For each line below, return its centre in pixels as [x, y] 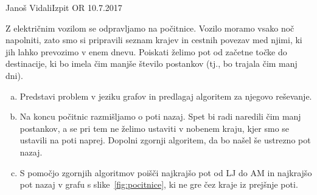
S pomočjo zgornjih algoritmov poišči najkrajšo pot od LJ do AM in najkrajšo [166, 172]
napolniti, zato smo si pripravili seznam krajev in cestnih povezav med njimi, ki [154, 40]
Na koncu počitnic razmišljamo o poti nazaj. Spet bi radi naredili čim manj [160, 116]
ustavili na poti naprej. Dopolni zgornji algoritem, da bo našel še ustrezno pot [165, 140]
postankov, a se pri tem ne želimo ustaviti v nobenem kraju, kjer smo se [155, 128]
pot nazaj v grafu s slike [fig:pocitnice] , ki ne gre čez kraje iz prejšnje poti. [159, 184]
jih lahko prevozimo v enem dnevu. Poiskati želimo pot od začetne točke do [146, 51]
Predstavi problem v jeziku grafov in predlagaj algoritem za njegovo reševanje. [166, 96]
